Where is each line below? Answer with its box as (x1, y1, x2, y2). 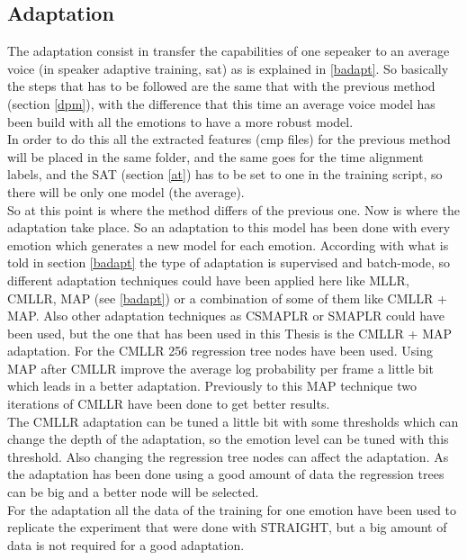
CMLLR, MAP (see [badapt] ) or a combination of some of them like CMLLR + (7, 288, 447, 307)
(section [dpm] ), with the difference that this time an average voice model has (7, 94, 436, 113)
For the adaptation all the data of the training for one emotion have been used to (7, 500, 456, 519)
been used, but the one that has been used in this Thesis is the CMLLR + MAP (7, 323, 453, 342)
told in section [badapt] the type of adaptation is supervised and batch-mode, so (7, 253, 451, 272)
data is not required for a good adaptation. (7, 535, 245, 554)
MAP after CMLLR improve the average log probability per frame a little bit (7, 358, 434, 377)
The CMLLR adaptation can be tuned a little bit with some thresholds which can (7, 411, 459, 430)
